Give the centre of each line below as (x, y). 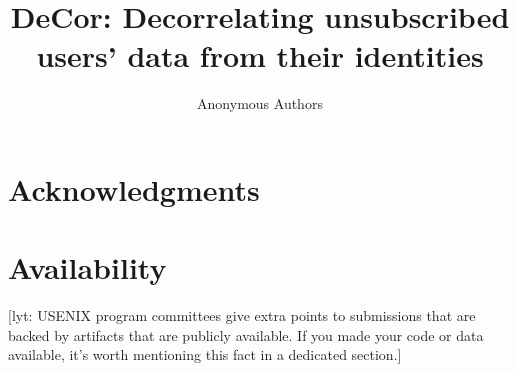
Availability (87, 267)
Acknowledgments (134, 188)
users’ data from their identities (260, 55)
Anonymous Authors (260, 103)
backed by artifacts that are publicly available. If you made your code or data (246, 334)
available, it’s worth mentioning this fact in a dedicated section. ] (205, 354)
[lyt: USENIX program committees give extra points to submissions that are (242, 315)
